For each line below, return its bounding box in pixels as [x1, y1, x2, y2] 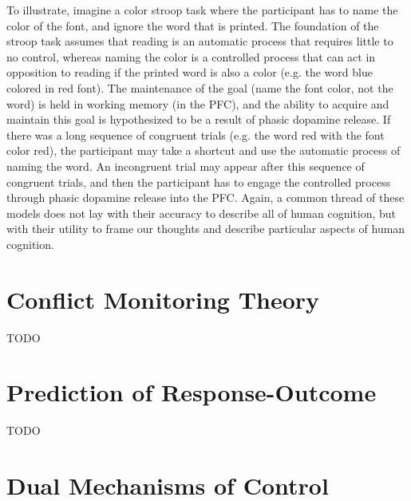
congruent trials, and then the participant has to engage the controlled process [6, 173, 391, 190]
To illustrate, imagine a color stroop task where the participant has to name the [6, 2, 398, 18]
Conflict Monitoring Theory [6, 282, 320, 315]
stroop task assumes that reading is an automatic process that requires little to [6, 33, 393, 49]
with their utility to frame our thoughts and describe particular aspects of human [6, 220, 405, 237]
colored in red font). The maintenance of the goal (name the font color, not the [6, 79, 393, 96]
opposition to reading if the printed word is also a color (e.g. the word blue [6, 64, 373, 81]
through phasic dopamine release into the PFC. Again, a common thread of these [6, 189, 405, 206]
